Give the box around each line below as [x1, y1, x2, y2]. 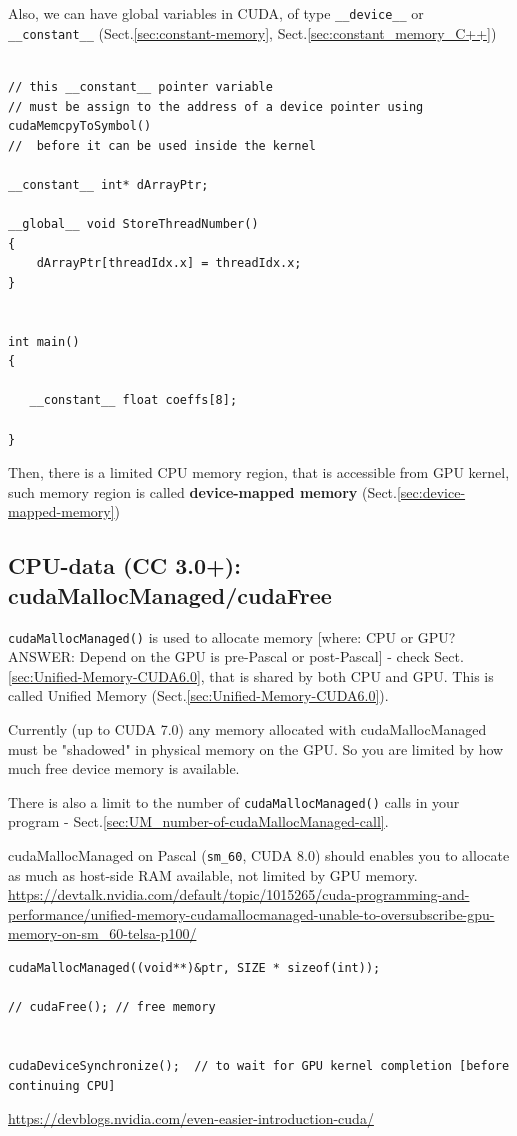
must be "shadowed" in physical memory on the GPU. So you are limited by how [8, 738, 504, 759]
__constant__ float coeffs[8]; [29, 393, 238, 408]
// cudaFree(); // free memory [8, 1000, 216, 1015]
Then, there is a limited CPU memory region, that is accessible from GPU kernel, [8, 462, 510, 483]
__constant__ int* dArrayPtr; [8, 177, 209, 192]
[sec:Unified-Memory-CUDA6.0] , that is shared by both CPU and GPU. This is [8, 665, 494, 686]
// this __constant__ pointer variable [8, 79, 273, 94]
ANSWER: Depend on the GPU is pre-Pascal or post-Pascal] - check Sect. [8, 646, 464, 667]
